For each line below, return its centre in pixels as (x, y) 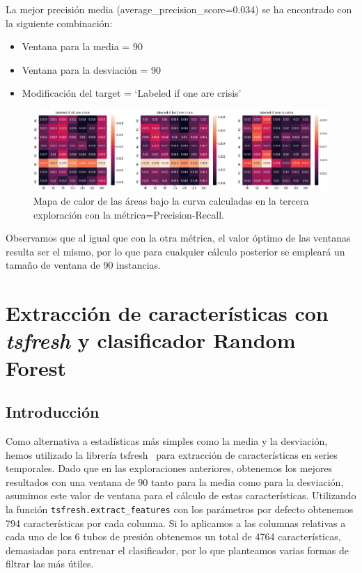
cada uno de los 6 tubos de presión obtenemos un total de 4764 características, (173, 536)
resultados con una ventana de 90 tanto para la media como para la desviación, (175, 481)
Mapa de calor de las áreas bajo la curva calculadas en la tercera (171, 201)
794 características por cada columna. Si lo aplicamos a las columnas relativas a (176, 523)
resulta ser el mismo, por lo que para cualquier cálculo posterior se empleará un (175, 251)
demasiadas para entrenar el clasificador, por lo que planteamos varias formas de (178, 550)
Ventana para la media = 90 (82, 46)
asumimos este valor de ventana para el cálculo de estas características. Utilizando (181, 495)
